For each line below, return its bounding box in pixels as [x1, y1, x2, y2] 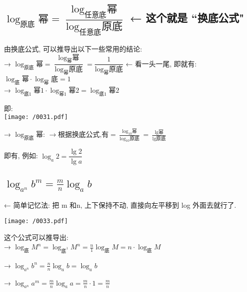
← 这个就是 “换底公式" [129, 10, 245, 25]
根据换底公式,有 [58, 131, 109, 139]
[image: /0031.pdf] [4, 114, 68, 121]
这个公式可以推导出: [4, 232, 68, 242]
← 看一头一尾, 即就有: [125, 58, 197, 68]
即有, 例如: [4, 150, 38, 161]
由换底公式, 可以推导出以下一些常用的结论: [4, 44, 142, 54]
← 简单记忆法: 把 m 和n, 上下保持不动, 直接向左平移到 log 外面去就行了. [4, 200, 237, 210]
